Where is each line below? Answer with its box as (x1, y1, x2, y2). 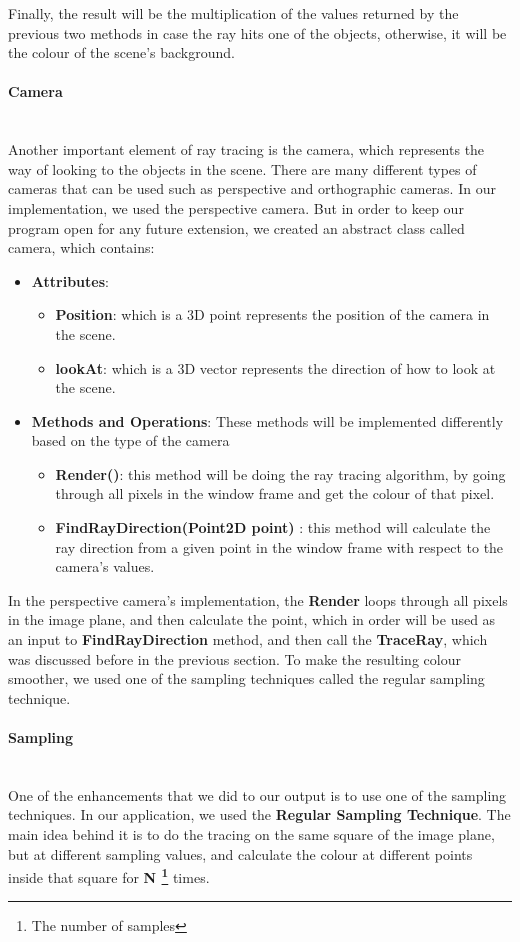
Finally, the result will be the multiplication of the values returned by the (8, 3, 459, 23)
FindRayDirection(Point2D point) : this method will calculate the (55, 517, 491, 538)
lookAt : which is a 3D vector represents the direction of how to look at (55, 357, 496, 378)
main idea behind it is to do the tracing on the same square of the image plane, (8, 824, 495, 844)
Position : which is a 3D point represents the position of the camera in (55, 304, 490, 325)
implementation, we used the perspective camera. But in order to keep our (8, 197, 464, 218)
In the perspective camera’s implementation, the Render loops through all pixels (8, 589, 508, 610)
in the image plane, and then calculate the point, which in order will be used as (8, 609, 496, 630)
